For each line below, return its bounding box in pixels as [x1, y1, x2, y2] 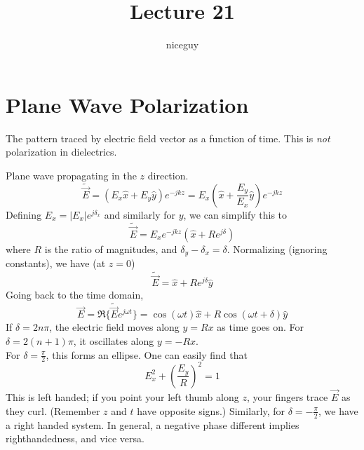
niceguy [166, 37, 199, 52]
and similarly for [104, 207, 175, 221]
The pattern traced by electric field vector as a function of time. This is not [6, 130, 330, 145]
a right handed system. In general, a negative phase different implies [6, 417, 299, 432]
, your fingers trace [246, 390, 328, 404]
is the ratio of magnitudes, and [44, 241, 177, 256]
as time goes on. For [217, 320, 304, 334]
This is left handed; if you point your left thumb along [6, 390, 239, 404]
